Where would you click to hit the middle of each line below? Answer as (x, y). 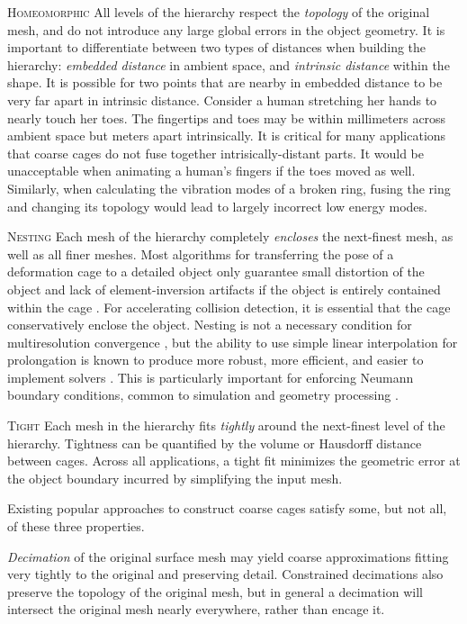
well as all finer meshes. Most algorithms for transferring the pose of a (201, 253)
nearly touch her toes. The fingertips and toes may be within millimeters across (227, 118)
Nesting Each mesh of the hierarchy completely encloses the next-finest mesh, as (230, 236)
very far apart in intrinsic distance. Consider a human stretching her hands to (222, 99)
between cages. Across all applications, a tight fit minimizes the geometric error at (234, 461)
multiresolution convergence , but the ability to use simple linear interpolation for (233, 342)
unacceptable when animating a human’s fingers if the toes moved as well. (211, 171)
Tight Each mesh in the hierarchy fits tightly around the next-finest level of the (226, 425)
